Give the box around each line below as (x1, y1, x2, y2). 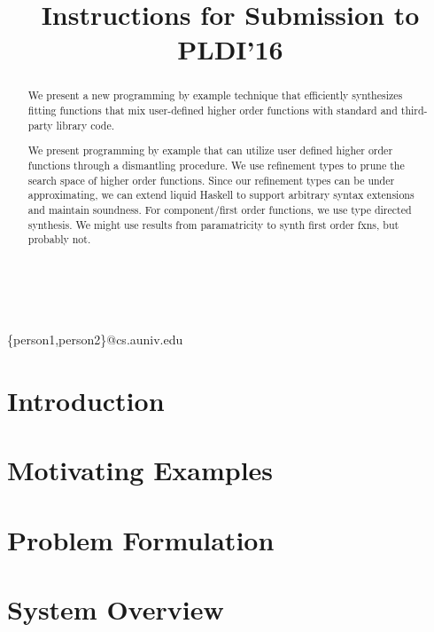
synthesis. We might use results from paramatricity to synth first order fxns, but (27, 217, 399, 232)
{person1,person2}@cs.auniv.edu (7, 330, 183, 348)
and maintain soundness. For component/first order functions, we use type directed (27, 201, 412, 217)
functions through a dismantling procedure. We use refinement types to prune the (27, 157, 405, 172)
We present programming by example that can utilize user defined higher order (27, 143, 393, 158)
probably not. (27, 232, 91, 247)
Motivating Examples (7, 452, 274, 488)
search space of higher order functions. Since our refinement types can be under (27, 172, 395, 187)
